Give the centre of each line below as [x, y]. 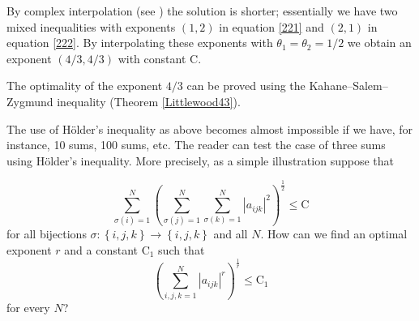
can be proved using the [246, 86]
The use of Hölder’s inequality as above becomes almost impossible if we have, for [210, 128]
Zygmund [30, 101]
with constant [152, 58]
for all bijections [47, 234]
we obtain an [379, 43]
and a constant [101, 250]
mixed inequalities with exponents [91, 26]
